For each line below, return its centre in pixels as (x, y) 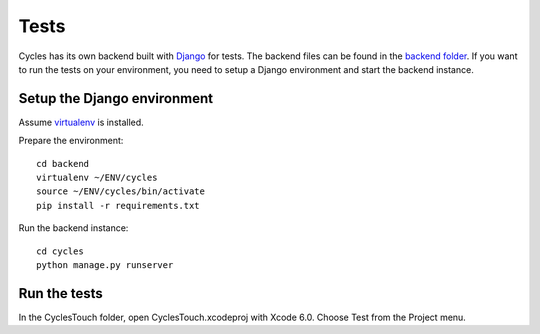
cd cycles (60, 251)
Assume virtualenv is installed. (81, 122)
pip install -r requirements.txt (118, 205)
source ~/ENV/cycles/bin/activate (120, 191)
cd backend (63, 163)
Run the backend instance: (73, 228)
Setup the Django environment (116, 98)
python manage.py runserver (105, 264)
